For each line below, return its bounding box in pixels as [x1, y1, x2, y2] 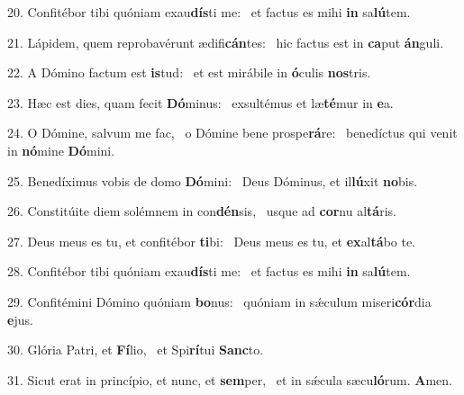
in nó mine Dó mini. [7, 140, 115, 159]
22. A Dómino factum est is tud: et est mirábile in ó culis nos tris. [7, 63, 371, 82]
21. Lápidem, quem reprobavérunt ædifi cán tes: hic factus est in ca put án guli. [7, 32, 444, 51]
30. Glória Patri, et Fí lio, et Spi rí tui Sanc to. [7, 340, 264, 359]
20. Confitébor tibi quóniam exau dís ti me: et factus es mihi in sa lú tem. [7, 3, 411, 21]
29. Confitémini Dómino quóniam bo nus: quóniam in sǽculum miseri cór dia [7, 292, 432, 310]
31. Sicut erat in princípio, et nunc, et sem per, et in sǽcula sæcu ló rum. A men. [7, 370, 452, 389]
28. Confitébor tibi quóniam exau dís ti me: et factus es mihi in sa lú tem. [7, 262, 411, 281]
